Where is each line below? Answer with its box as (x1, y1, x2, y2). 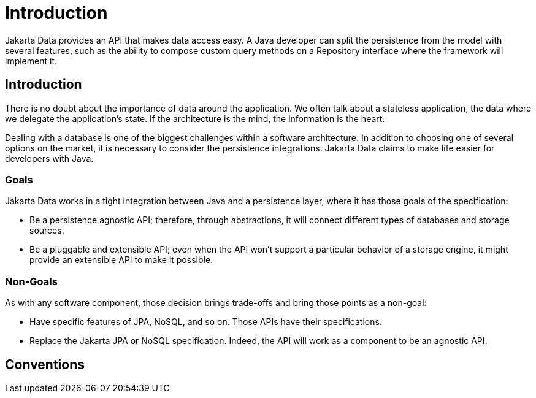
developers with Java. (5, 153, 94, 164)
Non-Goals (5, 275, 58, 288)
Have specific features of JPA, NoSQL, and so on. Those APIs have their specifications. (29, 316, 382, 327)
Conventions (5, 356, 85, 372)
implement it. (5, 55, 57, 66)
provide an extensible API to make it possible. (29, 254, 213, 266)
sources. (29, 225, 64, 236)
